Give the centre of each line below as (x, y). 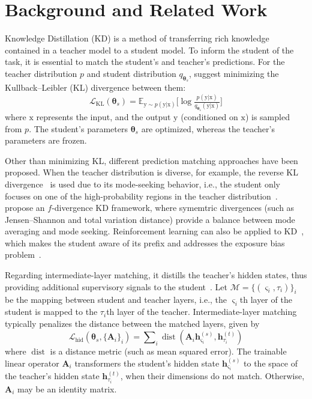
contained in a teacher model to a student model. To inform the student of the (149, 50)
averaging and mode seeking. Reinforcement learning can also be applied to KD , (154, 231)
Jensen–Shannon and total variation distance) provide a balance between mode (150, 219)
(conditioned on (209, 116)
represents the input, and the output (103, 116)
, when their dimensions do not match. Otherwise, (212, 376)
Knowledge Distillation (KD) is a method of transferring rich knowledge (137, 38)
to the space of (271, 363)
